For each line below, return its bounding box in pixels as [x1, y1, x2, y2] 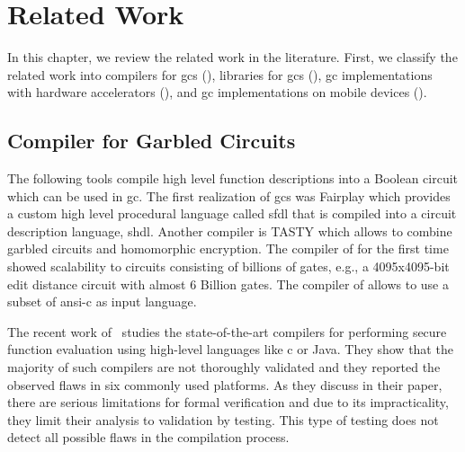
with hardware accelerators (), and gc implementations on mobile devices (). [7, 83, 427, 102]
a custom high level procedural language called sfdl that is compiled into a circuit [7, 204, 457, 223]
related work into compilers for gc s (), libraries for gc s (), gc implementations [7, 65, 433, 84]
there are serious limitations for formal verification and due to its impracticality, [7, 393, 449, 412]
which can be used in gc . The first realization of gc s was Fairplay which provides [7, 186, 451, 205]
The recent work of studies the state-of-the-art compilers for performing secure [7, 322, 447, 341]
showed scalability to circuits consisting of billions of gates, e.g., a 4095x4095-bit [7, 257, 450, 276]
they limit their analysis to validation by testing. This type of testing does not [7, 410, 439, 429]
